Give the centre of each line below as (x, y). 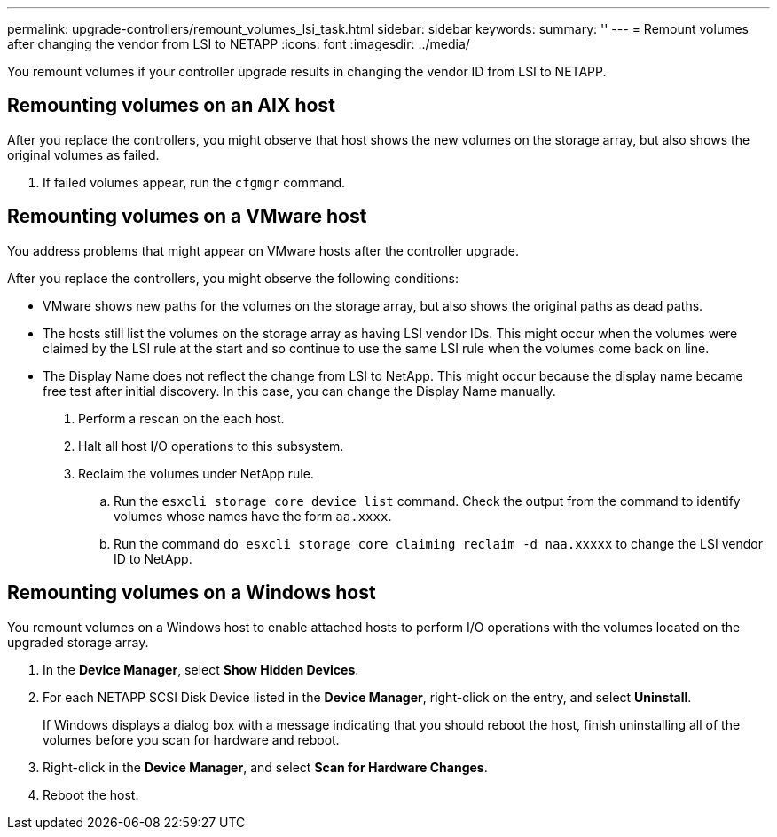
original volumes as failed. (83, 154)
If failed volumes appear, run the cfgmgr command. (194, 182)
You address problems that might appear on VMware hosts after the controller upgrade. (263, 250)
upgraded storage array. (78, 642)
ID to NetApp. (153, 558)
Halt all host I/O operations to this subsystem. (211, 446)
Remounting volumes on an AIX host (171, 106)
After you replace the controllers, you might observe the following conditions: (233, 278)
